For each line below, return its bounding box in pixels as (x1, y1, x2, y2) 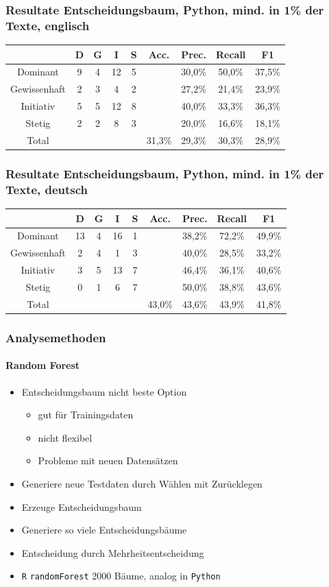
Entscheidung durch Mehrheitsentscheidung (21, 545, 204, 560)
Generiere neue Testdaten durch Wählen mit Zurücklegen (21, 476, 263, 490)
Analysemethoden (5, 328, 106, 346)
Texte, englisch (5, 16, 90, 34)
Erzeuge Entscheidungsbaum (21, 499, 142, 514)
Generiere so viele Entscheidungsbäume (21, 523, 187, 537)
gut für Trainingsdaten (38, 407, 134, 422)
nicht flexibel (38, 430, 93, 444)
